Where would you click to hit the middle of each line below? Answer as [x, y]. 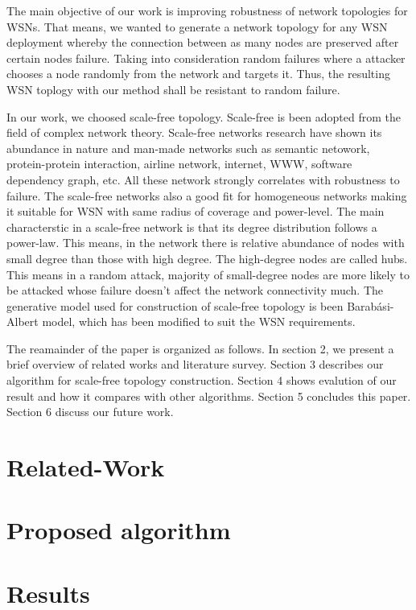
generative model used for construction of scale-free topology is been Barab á [195, 305]
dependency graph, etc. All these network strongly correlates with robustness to [203, 179]
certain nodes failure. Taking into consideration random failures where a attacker [206, 58]
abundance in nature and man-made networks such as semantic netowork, [188, 148]
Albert [23, 321]
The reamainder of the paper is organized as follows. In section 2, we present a [200, 348]
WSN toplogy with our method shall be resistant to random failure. [173, 89]
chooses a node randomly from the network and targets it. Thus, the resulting [198, 74]
